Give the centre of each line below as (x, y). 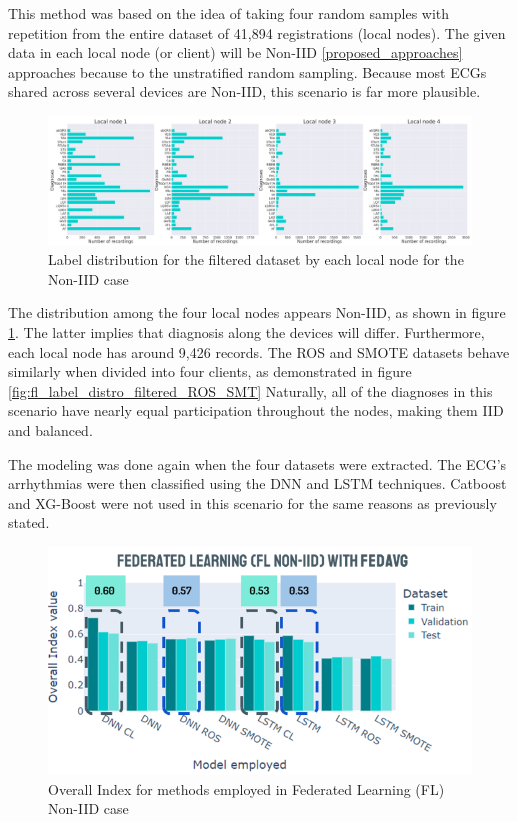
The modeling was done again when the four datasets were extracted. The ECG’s (257, 463)
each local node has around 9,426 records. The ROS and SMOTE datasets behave (259, 351)
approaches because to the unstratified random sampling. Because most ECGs (247, 71)
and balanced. (50, 429)
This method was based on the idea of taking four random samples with (229, 13)
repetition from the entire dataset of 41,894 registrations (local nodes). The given (257, 32)
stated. (29, 522)
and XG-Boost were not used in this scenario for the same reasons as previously (252, 502)
